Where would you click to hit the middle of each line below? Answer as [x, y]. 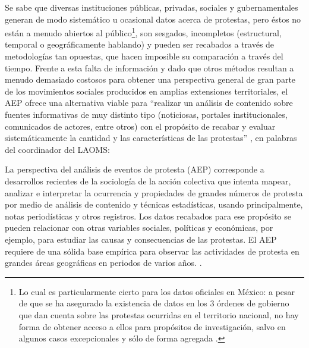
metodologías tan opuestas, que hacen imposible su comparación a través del [144, 56]
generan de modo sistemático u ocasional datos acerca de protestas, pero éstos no [153, 19]
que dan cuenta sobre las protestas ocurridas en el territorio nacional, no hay [159, 314]
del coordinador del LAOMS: [57, 149]
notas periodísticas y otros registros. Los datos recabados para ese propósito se [148, 216]
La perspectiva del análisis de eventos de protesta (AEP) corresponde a [135, 169]
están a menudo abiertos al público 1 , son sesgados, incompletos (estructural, [143, 32]
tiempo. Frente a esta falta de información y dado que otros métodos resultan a [149, 68]
